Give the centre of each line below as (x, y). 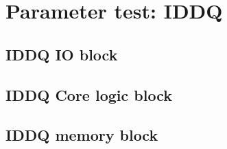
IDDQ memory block (82, 135)
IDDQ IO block (62, 54)
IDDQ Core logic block (89, 94)
